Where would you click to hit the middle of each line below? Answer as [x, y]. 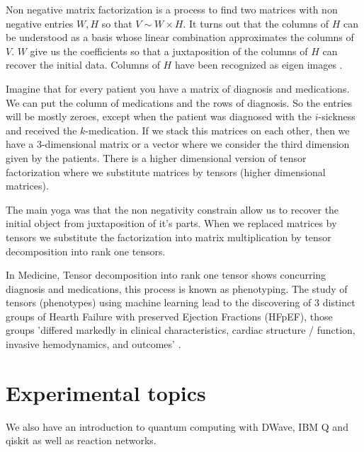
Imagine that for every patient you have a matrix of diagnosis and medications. [178, 88]
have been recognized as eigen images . [258, 65]
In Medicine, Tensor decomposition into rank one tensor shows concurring [166, 275]
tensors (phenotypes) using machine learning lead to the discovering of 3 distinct [181, 302]
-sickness [337, 116]
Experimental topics [106, 392]
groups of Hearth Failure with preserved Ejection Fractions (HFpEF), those [169, 316]
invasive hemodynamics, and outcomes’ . [93, 344]
